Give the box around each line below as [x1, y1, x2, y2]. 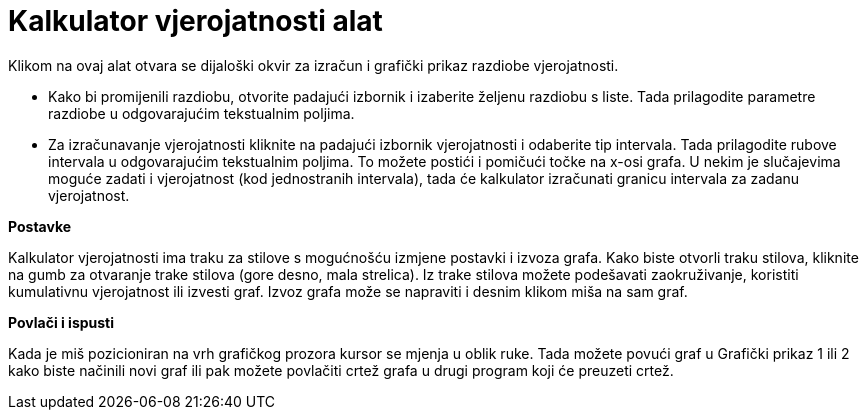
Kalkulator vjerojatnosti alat [8, 4, 383, 38]
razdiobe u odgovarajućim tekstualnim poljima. [48, 104, 355, 122]
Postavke [8, 217, 72, 235]
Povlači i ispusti [8, 313, 115, 331]
